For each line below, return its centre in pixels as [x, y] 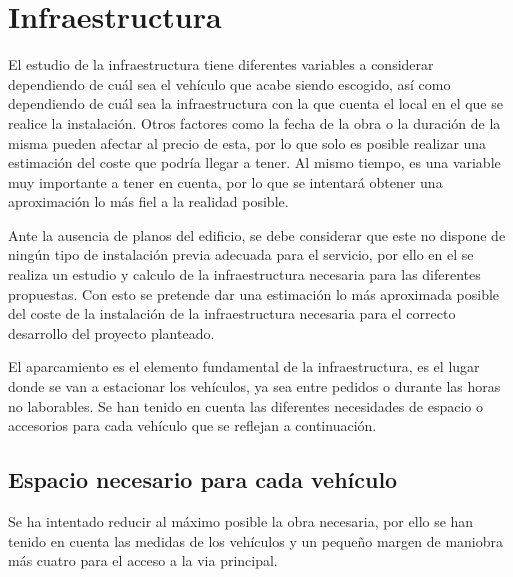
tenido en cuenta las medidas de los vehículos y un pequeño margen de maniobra [256, 540]
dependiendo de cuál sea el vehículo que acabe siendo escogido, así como [229, 83]
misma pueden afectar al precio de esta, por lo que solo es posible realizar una [247, 142]
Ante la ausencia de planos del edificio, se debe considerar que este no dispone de [257, 234]
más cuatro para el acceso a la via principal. [143, 560]
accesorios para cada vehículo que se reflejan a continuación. [192, 425]
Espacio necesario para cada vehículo [203, 479]
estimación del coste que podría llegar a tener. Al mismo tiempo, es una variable [254, 162]
